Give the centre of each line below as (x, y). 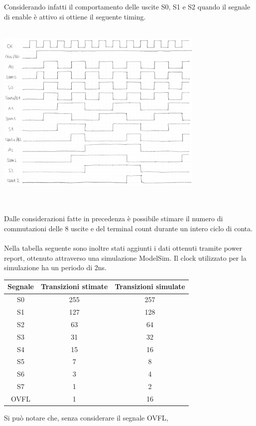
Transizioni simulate (150, 286)
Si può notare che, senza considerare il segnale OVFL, (86, 418)
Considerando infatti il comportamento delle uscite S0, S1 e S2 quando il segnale (127, 6)
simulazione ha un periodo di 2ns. (55, 267)
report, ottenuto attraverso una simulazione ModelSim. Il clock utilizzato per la (125, 257)
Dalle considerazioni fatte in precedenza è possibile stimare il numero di (114, 218)
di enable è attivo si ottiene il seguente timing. (75, 16)
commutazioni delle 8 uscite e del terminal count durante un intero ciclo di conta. (128, 228)
